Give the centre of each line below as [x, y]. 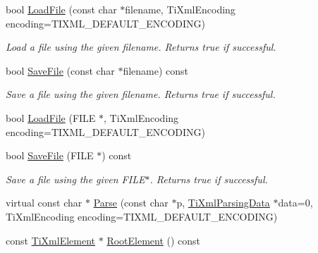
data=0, [295, 203]
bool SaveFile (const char [60, 70]
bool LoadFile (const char [61, 9]
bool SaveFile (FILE [50, 155]
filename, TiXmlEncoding [180, 9]
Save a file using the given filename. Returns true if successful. [141, 94]
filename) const [155, 70]
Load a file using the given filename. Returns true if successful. [141, 47]
